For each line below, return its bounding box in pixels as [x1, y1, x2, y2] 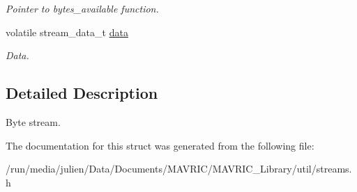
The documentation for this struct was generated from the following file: [6, 138, 314, 152]
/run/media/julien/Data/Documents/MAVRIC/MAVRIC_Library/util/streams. [6, 161, 352, 176]
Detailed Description [6, 82, 158, 104]
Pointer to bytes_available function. [6, 1, 159, 15]
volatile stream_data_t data [6, 24, 128, 39]
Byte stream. [6, 114, 61, 129]
